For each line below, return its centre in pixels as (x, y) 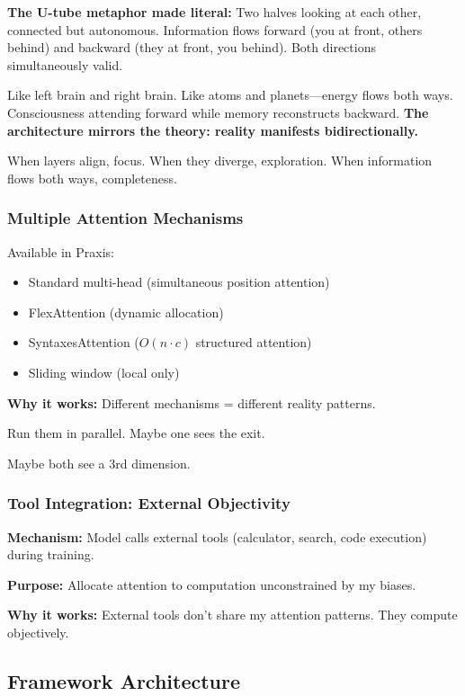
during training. (51, 554)
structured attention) (254, 342)
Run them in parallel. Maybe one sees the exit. (136, 433)
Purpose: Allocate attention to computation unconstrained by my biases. (212, 584)
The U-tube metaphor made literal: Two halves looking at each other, (215, 12)
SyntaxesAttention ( (84, 342)
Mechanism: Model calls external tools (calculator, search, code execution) (217, 536)
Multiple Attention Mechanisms (125, 218)
